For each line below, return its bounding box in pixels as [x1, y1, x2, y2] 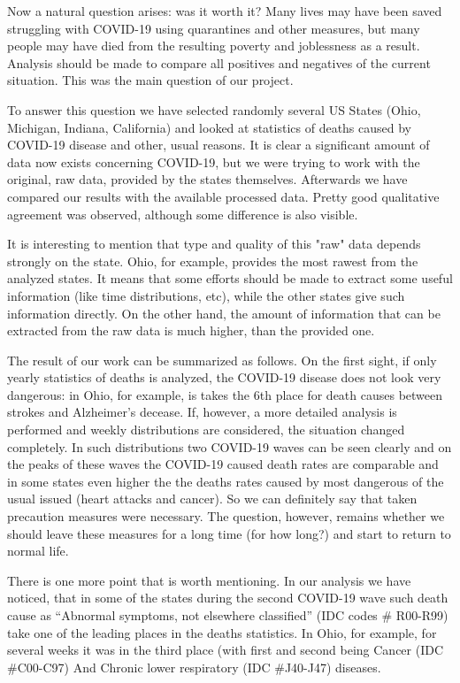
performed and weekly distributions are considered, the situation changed [7, 420, 405, 439]
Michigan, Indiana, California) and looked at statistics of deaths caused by [7, 118, 412, 136]
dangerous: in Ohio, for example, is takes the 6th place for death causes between [7, 385, 443, 403]
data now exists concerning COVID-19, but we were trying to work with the [7, 152, 420, 171]
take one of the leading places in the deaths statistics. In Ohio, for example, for [7, 623, 437, 641]
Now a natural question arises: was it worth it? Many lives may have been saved [7, 2, 442, 19]
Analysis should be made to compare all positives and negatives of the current [7, 53, 431, 72]
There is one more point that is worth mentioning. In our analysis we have [7, 571, 411, 589]
